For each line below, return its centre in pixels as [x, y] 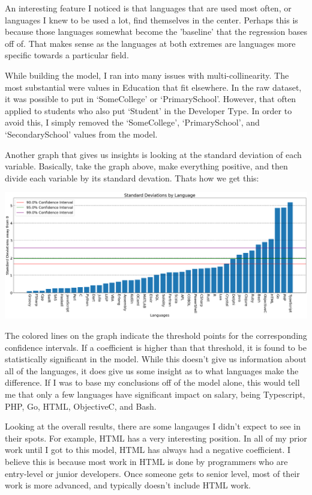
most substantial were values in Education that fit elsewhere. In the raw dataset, [153, 87]
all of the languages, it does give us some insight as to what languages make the [152, 370]
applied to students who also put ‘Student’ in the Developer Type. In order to [148, 110]
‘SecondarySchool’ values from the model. [81, 134]
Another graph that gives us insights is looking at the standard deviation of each [153, 154]
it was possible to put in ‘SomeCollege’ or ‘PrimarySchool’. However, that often [151, 99]
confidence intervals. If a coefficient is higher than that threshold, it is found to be [156, 347]
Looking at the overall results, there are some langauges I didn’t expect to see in [153, 426]
